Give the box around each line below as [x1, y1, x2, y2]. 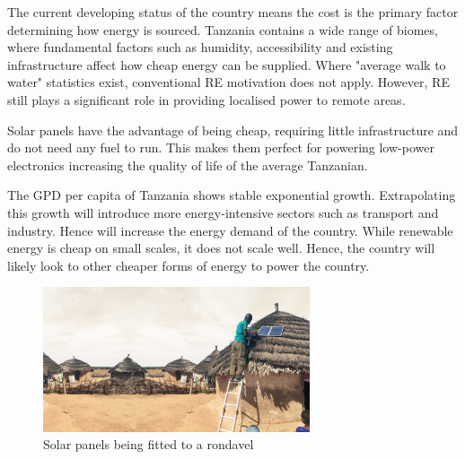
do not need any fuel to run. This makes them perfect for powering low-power [7, 138, 434, 157]
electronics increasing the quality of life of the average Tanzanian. [7, 155, 368, 174]
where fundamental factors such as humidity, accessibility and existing [7, 38, 393, 56]
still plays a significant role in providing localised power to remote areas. [7, 90, 406, 108]
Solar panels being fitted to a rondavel [43, 435, 254, 454]
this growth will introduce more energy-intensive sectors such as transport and [7, 203, 439, 221]
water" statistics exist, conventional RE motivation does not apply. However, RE [7, 73, 450, 91]
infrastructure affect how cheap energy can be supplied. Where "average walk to [7, 55, 446, 74]
